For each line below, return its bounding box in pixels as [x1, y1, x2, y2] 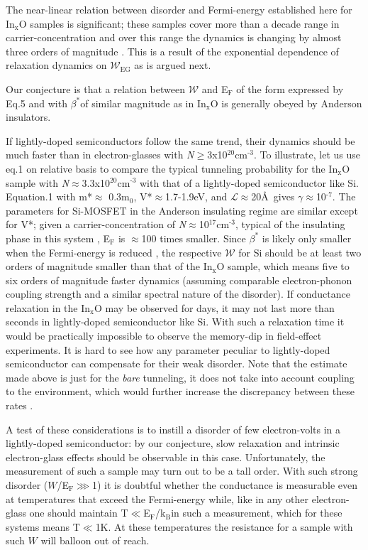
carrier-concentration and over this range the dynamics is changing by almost [6, 30, 342, 45]
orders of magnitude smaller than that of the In [6, 259, 213, 274]
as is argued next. [134, 58, 211, 72]
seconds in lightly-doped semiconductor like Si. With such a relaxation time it [6, 314, 345, 329]
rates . [6, 398, 33, 413]
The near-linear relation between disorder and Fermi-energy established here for [6, 2, 352, 16]
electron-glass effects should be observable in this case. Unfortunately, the [6, 449, 325, 464]
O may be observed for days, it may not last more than [94, 300, 335, 315]
